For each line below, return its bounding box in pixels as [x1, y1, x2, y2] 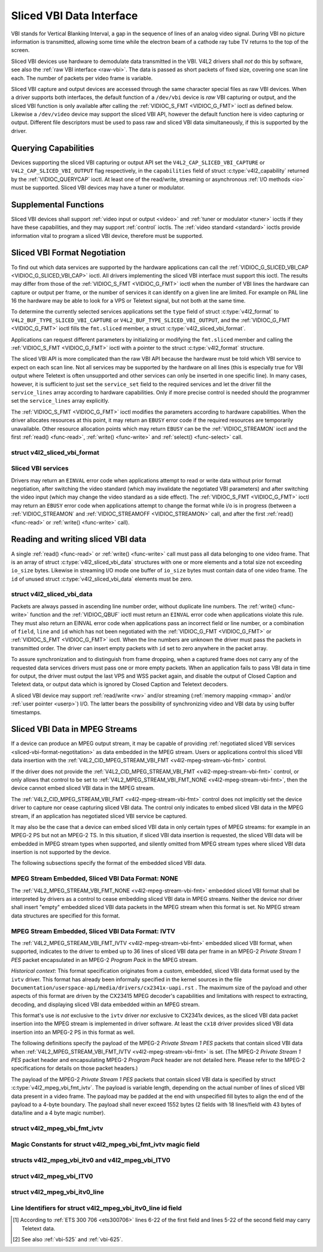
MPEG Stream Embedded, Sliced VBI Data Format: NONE [11, 874, 179, 883]
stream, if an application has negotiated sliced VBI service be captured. [11, 812, 187, 819]
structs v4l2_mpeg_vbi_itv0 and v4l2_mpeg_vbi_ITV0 [11, 1156, 170, 1164]
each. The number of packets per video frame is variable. [11, 74, 153, 82]
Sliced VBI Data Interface [11, 9, 138, 22]
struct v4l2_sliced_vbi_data [11, 590, 93, 599]
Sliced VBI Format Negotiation [11, 248, 126, 258]
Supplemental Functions [11, 200, 105, 210]
